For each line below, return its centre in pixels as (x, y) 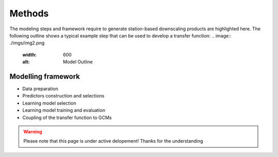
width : (30, 54)
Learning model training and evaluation (64, 110)
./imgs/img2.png (27, 43)
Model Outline (78, 62)
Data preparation (40, 89)
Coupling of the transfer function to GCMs (67, 117)
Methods (29, 13)
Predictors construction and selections (64, 96)
